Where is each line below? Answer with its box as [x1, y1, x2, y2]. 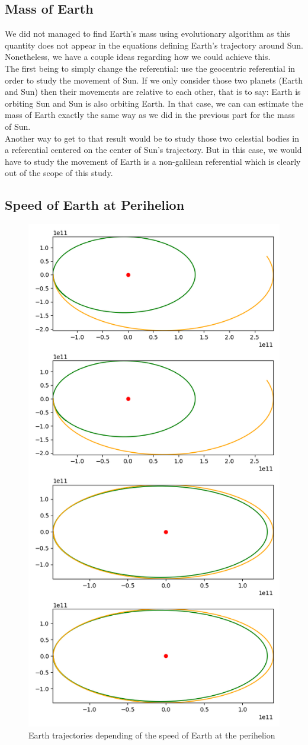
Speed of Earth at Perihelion [5, 196, 185, 214]
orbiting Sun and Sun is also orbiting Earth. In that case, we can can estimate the [5, 97, 303, 109]
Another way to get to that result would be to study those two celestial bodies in [5, 132, 300, 144]
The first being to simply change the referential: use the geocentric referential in [5, 62, 296, 74]
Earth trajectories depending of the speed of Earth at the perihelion [28, 728, 275, 741]
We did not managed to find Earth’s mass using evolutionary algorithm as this [5, 27, 290, 40]
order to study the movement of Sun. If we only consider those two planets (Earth [5, 73, 303, 86]
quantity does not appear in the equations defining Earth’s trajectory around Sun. [5, 39, 303, 51]
